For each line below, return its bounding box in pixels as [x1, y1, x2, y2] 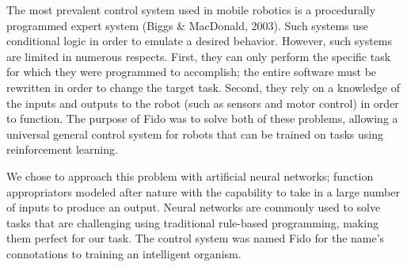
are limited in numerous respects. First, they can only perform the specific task [6, 48, 391, 64]
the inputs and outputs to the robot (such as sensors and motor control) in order [6, 94, 399, 111]
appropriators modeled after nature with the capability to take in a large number [6, 183, 400, 200]
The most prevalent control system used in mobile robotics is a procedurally [6, 2, 376, 17]
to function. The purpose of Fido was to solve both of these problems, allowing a [6, 110, 398, 127]
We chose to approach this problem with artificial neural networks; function [6, 167, 374, 184]
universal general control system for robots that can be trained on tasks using [6, 125, 383, 142]
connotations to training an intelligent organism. [6, 245, 242, 261]
